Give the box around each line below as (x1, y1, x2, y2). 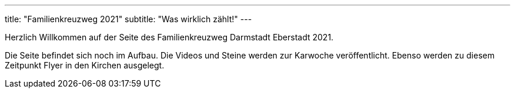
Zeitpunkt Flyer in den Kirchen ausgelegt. (5, 60, 165, 70)
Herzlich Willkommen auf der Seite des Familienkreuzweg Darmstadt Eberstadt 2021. (5, 32, 334, 42)
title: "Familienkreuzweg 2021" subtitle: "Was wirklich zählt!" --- (5, 14, 252, 24)
